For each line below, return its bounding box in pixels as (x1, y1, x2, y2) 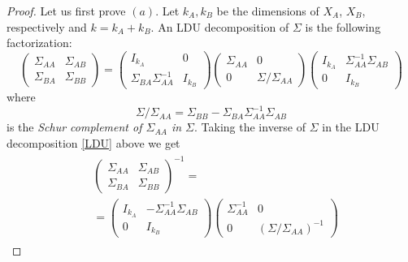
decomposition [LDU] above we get (7, 134, 180, 151)
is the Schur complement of (7, 118, 142, 135)
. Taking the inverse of (194, 118, 306, 135)
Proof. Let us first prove (7, 2, 126, 19)
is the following (305, 18, 381, 35)
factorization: (7, 34, 72, 51)
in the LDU (322, 118, 380, 135)
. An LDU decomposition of (150, 18, 289, 35)
